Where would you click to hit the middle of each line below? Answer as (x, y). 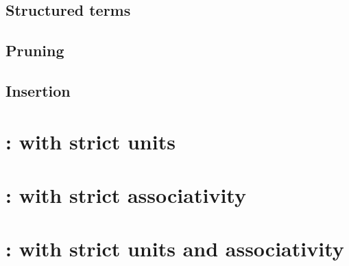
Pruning (35, 50)
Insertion (38, 90)
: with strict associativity (126, 194)
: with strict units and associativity (175, 249)
